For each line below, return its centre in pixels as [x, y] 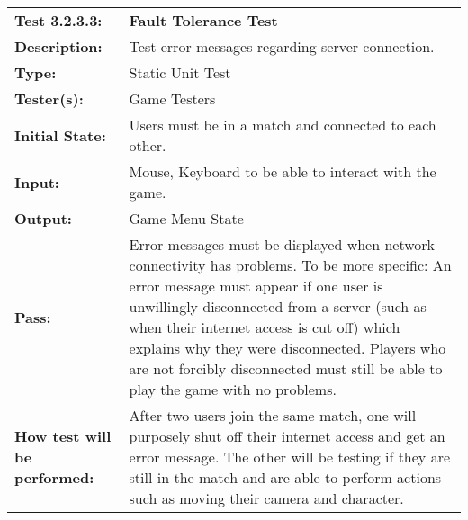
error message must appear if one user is [256, 286]
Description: [58, 46]
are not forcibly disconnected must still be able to [286, 368]
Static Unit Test [180, 72]
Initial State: [60, 135]
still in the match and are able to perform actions [285, 477]
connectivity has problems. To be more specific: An [290, 265]
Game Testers [172, 99]
